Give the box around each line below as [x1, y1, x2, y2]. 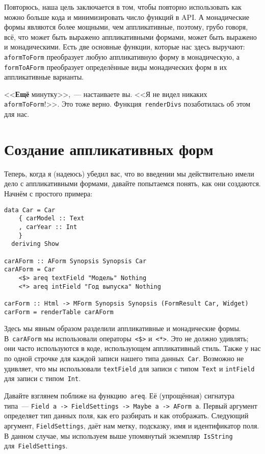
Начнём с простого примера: [4, 188, 93, 199]
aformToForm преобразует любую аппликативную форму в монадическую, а [4, 51, 240, 62]
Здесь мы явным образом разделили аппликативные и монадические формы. [4, 323, 241, 334]
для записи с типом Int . [4, 373, 81, 384]
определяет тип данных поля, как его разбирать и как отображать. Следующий [4, 410, 249, 421]
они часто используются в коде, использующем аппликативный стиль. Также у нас [4, 343, 261, 354]
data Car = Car [4, 206, 56, 214]
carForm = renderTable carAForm [4, 308, 114, 316]
